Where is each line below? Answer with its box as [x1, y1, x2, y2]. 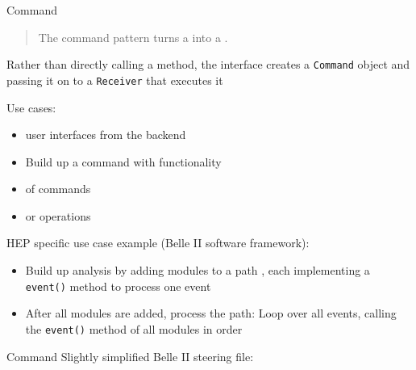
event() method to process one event [25, 277, 211, 294]
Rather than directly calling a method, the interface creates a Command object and [6, 56, 410, 73]
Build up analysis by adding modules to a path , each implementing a [25, 262, 370, 279]
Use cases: [6, 99, 56, 116]
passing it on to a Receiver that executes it [6, 71, 223, 88]
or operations [25, 207, 91, 224]
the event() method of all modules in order [25, 320, 243, 337]
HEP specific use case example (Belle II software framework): [6, 234, 310, 251]
